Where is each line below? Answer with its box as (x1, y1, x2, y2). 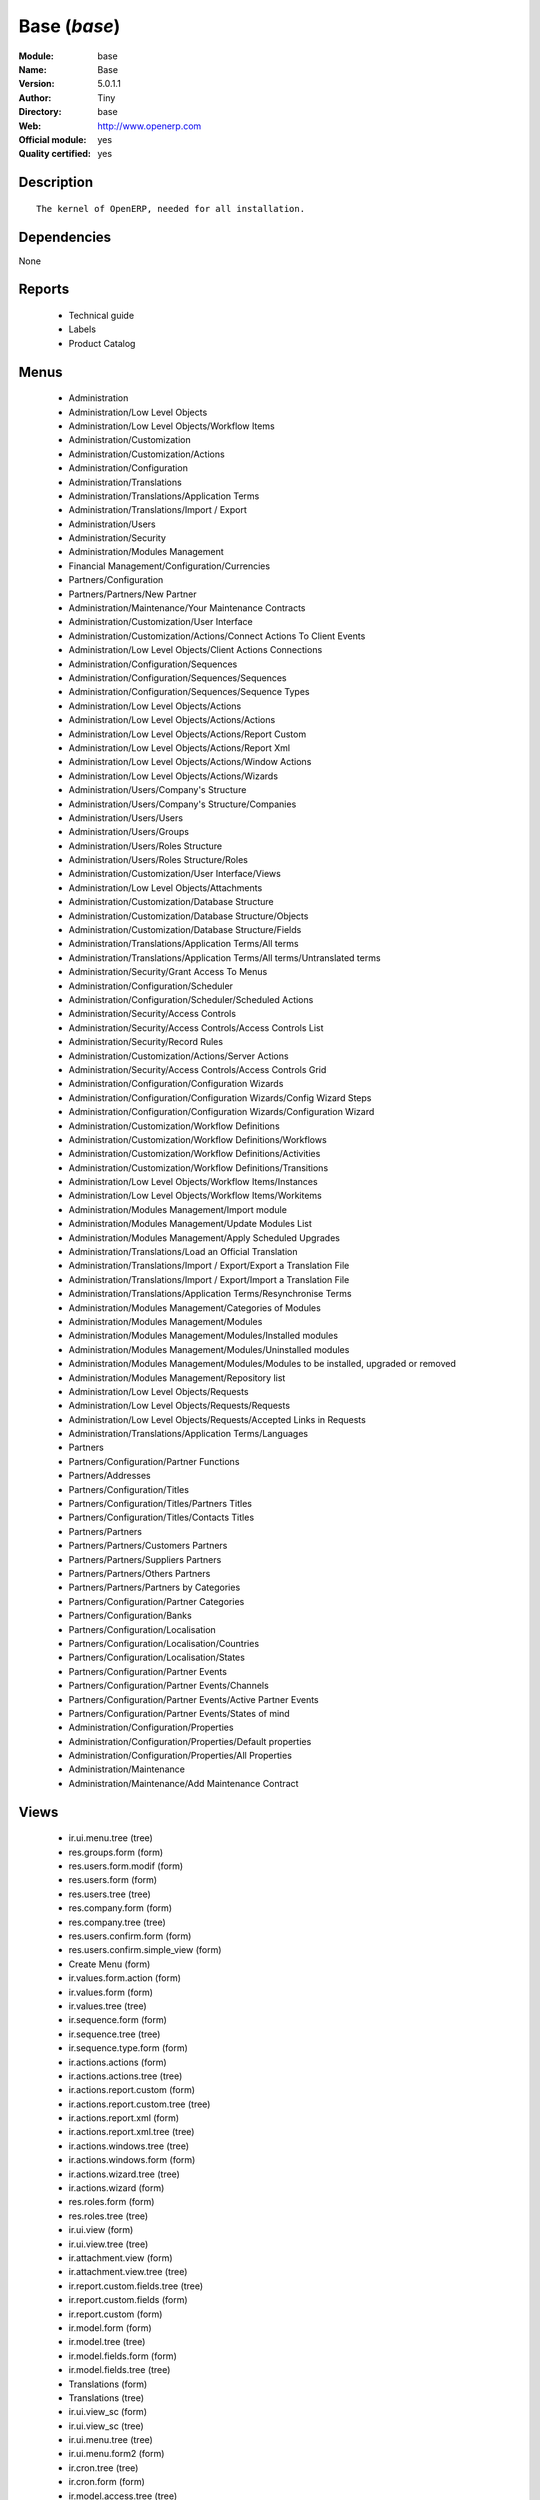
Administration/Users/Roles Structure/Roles (68, 854, 249, 866)
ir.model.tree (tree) (68, 2336, 146, 2348)
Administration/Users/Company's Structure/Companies (68, 798, 297, 810)
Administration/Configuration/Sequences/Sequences (68, 672, 287, 684)
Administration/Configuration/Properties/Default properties (68, 1735, 312, 1747)
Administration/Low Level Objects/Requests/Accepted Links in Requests (68, 1413, 367, 1425)
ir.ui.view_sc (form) (68, 2406, 147, 2418)
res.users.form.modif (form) (68, 1860, 184, 1872)
